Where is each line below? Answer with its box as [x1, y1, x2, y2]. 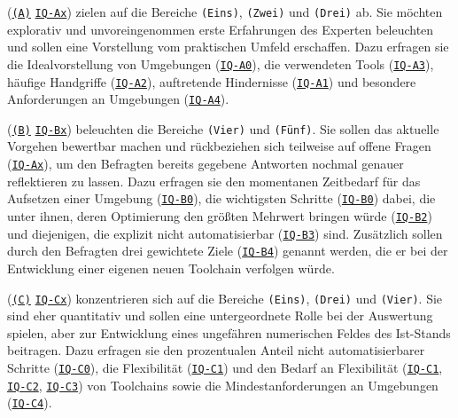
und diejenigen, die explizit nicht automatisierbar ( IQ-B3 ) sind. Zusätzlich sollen [7, 224, 443, 242]
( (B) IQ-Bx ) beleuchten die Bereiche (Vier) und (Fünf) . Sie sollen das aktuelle [7, 119, 439, 138]
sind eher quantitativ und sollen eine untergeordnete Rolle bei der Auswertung [7, 306, 433, 325]
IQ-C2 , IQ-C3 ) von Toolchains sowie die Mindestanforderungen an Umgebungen [7, 375, 439, 394]
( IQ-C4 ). [7, 393, 52, 412]
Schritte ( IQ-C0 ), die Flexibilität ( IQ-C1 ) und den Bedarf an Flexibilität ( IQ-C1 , [7, 358, 443, 376]
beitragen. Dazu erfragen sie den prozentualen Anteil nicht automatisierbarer [7, 341, 425, 359]
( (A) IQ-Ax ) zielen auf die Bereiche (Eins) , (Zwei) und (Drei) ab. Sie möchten [7, 3, 443, 20]
